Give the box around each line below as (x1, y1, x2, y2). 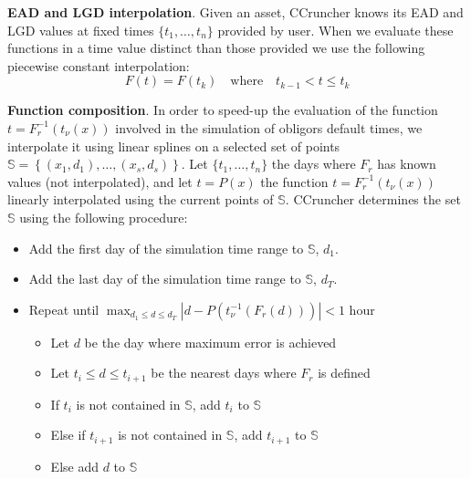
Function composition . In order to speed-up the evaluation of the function (7, 100, 438, 120)
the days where (271, 154, 356, 173)
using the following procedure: (19, 207, 188, 226)
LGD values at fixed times (7, 20, 154, 39)
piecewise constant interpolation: (7, 56, 190, 75)
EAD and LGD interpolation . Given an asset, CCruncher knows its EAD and (7, 3, 464, 21)
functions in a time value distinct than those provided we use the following (7, 38, 425, 57)
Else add (50, 456, 99, 475)
